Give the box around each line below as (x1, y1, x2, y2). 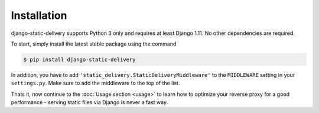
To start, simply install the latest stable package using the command (11, 40, 177, 47)
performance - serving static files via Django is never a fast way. (11, 99, 168, 106)
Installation (11, 9, 67, 22)
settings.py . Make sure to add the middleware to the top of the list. (11, 80, 180, 87)
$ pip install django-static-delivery (23, 56, 136, 63)
